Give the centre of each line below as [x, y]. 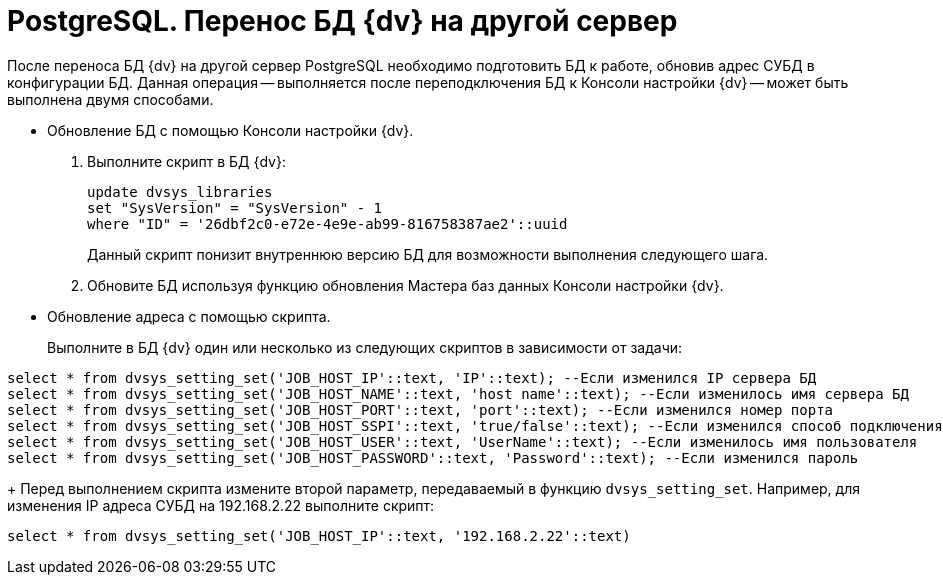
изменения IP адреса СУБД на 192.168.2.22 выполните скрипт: [221, 505]
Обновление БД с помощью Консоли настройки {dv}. [230, 130]
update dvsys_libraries [180, 191]
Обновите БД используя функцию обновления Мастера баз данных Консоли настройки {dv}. [405, 285]
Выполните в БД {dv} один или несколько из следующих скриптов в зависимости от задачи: [365, 347]
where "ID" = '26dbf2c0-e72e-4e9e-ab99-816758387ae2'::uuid [327, 223]
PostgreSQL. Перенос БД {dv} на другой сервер [342, 21]
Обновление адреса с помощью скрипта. [189, 316]
